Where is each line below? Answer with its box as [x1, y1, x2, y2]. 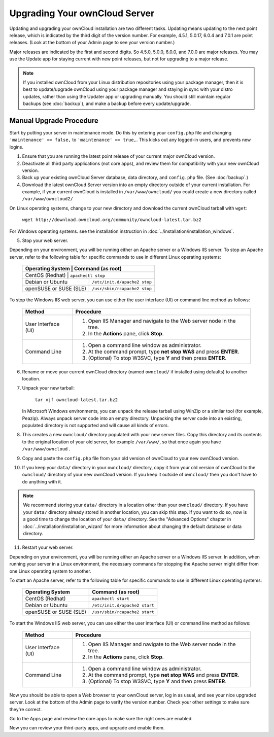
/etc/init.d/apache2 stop [92, 279, 152, 285]
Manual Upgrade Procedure [9, 116, 99, 125]
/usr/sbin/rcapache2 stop [92, 286, 152, 291]
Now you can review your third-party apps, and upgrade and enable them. [9, 725, 165, 731]
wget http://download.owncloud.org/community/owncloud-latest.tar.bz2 [22, 217, 201, 223]
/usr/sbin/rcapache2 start [92, 609, 154, 615]
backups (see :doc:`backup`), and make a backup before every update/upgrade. [23, 100, 191, 107]
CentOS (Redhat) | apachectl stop [25, 272, 105, 279]
